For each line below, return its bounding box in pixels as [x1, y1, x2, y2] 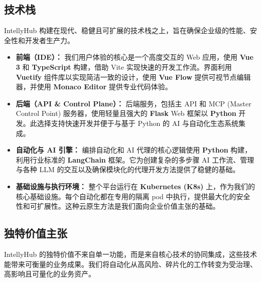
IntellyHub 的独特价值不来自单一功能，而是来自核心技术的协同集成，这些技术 [4, 248, 257, 259]
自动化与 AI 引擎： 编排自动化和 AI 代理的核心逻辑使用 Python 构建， [16, 145, 252, 155]
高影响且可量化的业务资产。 [4, 268, 95, 279]
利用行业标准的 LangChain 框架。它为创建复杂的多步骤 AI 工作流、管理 [16, 154, 254, 165]
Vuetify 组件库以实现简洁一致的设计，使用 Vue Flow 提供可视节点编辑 [16, 71, 251, 82]
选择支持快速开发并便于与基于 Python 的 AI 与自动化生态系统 [37, 117, 238, 128]
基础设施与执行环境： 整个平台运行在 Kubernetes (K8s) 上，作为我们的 [16, 181, 255, 191]
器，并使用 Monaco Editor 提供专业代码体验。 [16, 81, 172, 92]
